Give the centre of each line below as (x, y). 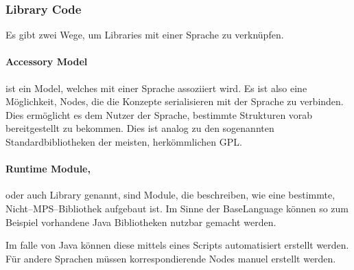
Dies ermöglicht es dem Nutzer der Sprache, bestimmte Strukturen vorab (159, 114)
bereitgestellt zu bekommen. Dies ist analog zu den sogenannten (140, 128)
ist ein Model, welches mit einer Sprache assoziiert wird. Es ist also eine (156, 88)
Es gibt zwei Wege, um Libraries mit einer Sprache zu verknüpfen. (145, 35)
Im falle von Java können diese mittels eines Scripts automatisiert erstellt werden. (177, 245)
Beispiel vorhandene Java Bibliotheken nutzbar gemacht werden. (141, 222)
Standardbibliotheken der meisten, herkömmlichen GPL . (124, 141)
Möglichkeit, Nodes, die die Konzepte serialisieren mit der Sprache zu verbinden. (175, 101)
